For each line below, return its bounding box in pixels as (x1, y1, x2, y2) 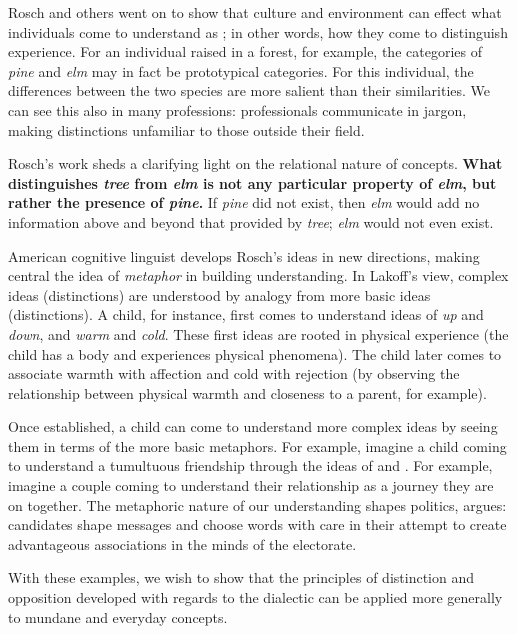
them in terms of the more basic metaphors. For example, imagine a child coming (8, 435, 507, 456)
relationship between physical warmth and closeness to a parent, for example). (8, 382, 487, 403)
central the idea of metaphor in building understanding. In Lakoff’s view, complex (8, 265, 509, 286)
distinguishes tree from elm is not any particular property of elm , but (8, 172, 497, 193)
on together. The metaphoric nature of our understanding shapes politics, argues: (8, 494, 507, 515)
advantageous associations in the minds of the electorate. (8, 533, 357, 554)
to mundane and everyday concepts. (8, 606, 228, 627)
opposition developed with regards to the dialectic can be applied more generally (8, 587, 503, 608)
